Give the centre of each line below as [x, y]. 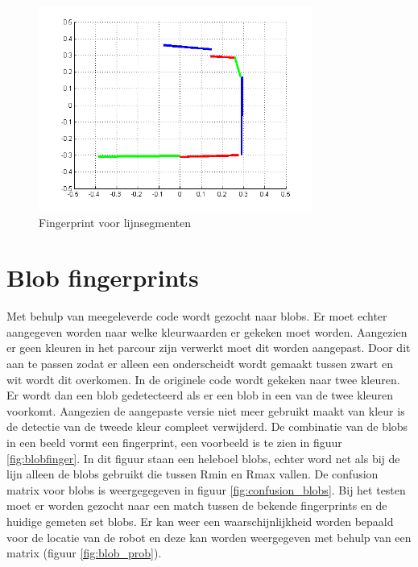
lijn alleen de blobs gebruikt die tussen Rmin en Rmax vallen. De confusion [192, 474]
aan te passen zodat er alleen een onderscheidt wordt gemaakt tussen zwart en [200, 364]
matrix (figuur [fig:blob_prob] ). [84, 553]
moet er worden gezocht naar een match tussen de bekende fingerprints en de [197, 505]
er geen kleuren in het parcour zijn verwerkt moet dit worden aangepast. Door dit [209, 348]
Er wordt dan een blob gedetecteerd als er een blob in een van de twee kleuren [200, 395]
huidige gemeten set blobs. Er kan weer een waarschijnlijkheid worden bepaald [200, 521]
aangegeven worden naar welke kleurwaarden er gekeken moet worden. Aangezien [207, 331]
